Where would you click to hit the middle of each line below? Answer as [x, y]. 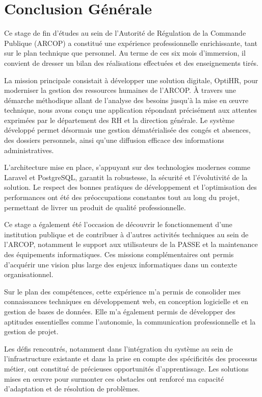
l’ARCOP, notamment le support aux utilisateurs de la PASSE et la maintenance [131, 244]
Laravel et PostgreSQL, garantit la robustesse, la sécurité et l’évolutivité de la [126, 177]
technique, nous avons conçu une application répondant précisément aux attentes [130, 110]
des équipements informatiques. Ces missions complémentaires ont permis [119, 254]
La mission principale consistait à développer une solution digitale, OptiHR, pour [131, 80]
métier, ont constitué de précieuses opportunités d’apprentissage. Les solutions [126, 368]
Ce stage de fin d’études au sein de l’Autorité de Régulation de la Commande [125, 33]
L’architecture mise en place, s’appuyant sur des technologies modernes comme [127, 167]
